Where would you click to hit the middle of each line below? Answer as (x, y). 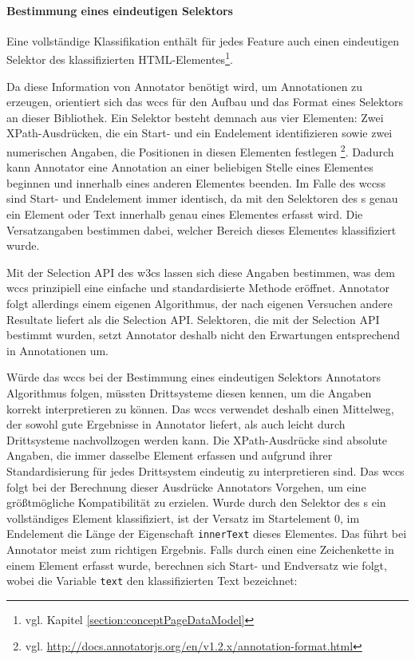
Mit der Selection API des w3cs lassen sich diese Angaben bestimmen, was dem (201, 272)
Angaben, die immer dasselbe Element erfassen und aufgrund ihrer (170, 455)
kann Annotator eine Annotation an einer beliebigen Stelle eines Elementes (190, 167)
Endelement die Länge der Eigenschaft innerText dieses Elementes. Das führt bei (207, 534)
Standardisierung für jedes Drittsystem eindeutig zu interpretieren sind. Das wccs (206, 470)
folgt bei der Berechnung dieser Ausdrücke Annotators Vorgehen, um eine (186, 486)
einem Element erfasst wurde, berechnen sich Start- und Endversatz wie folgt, (197, 565)
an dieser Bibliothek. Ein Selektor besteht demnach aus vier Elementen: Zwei (195, 117)
